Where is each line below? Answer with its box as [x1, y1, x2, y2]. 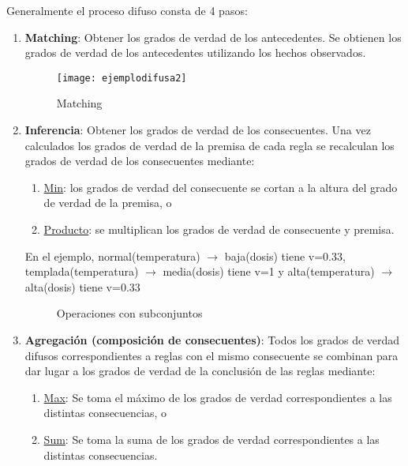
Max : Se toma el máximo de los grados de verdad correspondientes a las [43, 389, 392, 405]
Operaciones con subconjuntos [56, 305, 203, 321]
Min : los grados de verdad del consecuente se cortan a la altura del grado [43, 179, 398, 195]
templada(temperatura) [24, 263, 139, 280]
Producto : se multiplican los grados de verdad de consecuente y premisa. [43, 221, 395, 237]
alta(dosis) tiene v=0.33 [24, 278, 140, 295]
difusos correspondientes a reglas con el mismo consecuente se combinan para [24, 347, 399, 363]
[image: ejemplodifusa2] [56, 72, 187, 84]
